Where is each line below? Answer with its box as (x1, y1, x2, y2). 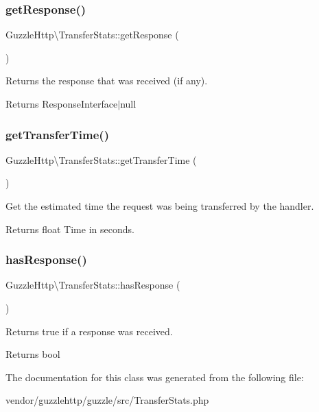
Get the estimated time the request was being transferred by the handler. (5, 199, 314, 213)
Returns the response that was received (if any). (5, 73, 208, 88)
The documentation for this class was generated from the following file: (5, 369, 304, 384)
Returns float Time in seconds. (5, 221, 134, 236)
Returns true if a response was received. (5, 324, 173, 338)
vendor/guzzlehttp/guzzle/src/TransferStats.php (5, 393, 209, 407)
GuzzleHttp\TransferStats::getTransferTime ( (5, 152, 197, 167)
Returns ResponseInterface (5, 97, 118, 110)
